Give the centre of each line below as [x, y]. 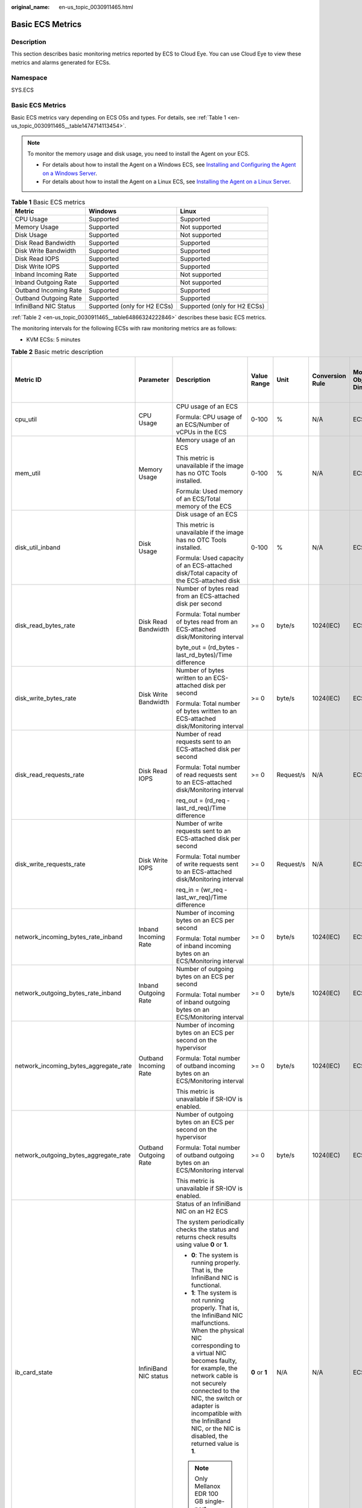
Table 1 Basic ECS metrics [48, 202]
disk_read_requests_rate [49, 775]
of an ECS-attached [204, 566]
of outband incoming [205, 1066]
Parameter [154, 380]
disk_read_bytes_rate [45, 626]
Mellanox [208, 1486]
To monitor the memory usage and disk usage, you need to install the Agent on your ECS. [138, 154]
